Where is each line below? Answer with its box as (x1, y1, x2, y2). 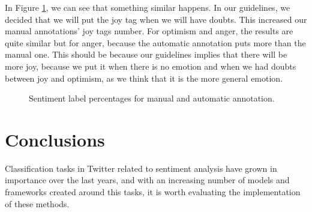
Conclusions (5, 127, 105, 151)
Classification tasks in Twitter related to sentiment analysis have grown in (5, 162, 277, 174)
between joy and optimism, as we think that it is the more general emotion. (5, 71, 283, 84)
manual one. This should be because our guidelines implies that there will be (5, 48, 287, 61)
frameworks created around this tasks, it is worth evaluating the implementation (5, 186, 301, 198)
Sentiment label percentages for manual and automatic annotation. (29, 92, 275, 104)
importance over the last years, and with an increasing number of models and (5, 174, 290, 186)
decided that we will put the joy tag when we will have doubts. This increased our (5, 13, 307, 25)
